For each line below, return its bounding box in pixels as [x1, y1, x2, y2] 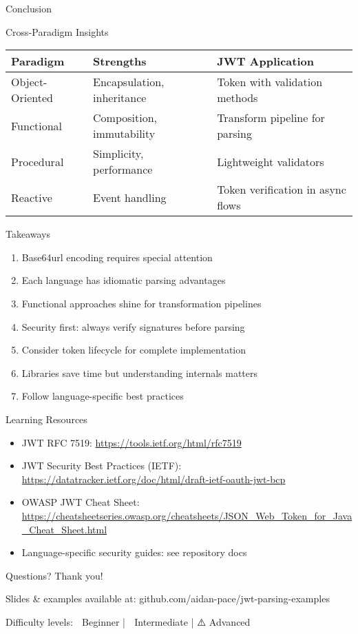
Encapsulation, [93, 74, 165, 90]
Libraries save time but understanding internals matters [21, 365, 258, 380]
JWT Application [217, 53, 314, 70]
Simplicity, [93, 145, 144, 162]
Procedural [11, 153, 64, 170]
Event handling [93, 189, 167, 205]
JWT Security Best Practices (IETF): [21, 458, 182, 473]
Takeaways [6, 227, 51, 241]
